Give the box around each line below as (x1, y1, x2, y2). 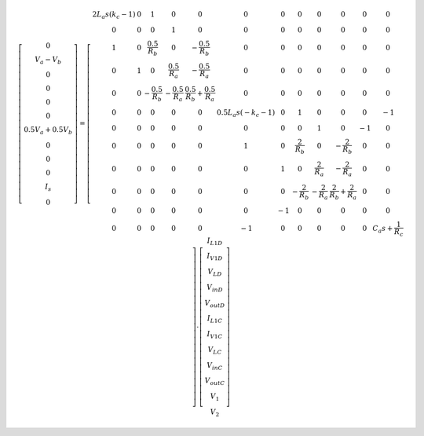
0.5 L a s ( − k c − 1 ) (216, 108, 276, 119)
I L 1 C (207, 314, 223, 325)
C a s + (372, 224, 393, 235)
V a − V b (34, 55, 62, 66)
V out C (204, 376, 225, 387)
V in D (207, 283, 223, 294)
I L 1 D (207, 236, 223, 247)
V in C (207, 361, 223, 372)
